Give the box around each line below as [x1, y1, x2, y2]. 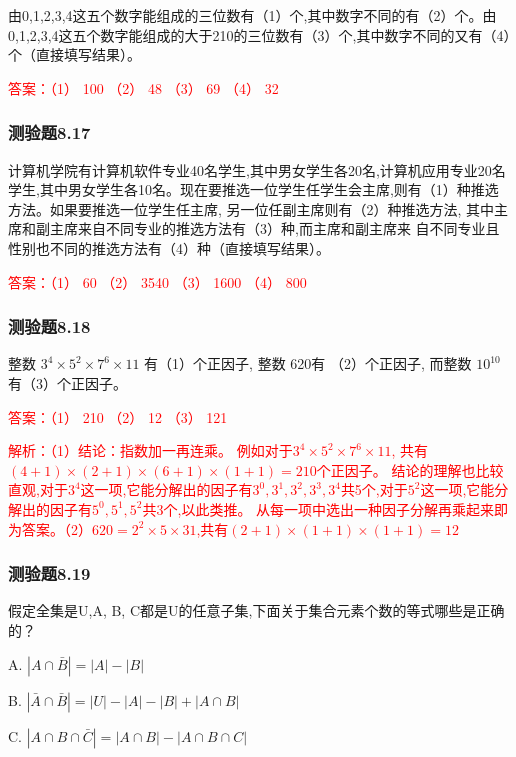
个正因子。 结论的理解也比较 [316, 459, 504, 480]
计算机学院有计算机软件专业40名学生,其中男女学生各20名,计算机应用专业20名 [8, 159, 506, 180]
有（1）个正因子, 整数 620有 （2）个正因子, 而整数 [144, 353, 472, 374]
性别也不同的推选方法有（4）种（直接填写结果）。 [8, 237, 330, 258]
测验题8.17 [8, 120, 91, 145]
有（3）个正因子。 [8, 372, 127, 393]
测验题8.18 [8, 314, 91, 339]
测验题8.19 [8, 561, 91, 586]
